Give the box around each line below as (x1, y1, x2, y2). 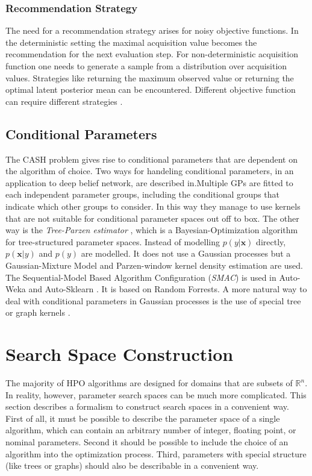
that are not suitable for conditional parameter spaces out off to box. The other (5, 211, 299, 224)
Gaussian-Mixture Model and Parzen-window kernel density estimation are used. (5, 258, 303, 271)
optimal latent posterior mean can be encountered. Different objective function (5, 83, 296, 96)
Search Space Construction (5, 342, 234, 366)
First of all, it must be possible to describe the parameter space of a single (5, 412, 280, 424)
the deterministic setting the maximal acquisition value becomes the (5, 36, 257, 48)
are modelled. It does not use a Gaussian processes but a (81, 247, 291, 260)
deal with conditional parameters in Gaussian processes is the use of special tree (5, 294, 301, 307)
